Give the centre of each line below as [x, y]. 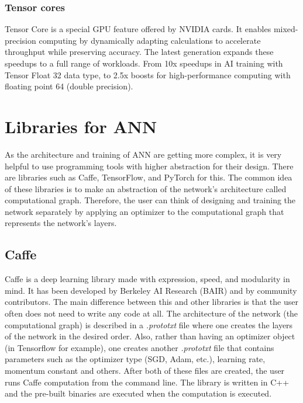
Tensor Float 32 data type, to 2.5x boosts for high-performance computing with [148, 74]
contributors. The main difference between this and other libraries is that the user [151, 302]
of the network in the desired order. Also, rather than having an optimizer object [150, 336]
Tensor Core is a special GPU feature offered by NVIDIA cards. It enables [138, 29]
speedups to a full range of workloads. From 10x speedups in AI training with [144, 63]
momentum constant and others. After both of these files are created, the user [145, 371]
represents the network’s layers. [61, 223]
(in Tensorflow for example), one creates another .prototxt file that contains [140, 347]
